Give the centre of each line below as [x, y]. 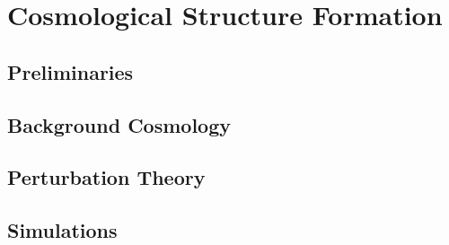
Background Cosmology [119, 124]
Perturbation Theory [106, 177]
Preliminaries [70, 71]
